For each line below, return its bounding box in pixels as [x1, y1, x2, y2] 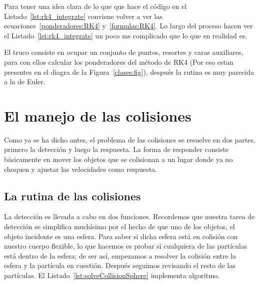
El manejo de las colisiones [4, 105, 192, 126]
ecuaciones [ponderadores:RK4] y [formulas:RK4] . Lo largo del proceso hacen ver [4, 20, 253, 31]
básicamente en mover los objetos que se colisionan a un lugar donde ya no [4, 154, 233, 164]
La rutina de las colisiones [4, 188, 141, 203]
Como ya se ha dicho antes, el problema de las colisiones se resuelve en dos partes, [4, 134, 256, 144]
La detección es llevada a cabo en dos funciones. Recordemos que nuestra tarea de [4, 211, 255, 222]
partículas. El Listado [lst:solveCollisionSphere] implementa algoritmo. [4, 270, 220, 281]
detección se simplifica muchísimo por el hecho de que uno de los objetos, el [4, 221, 235, 232]
